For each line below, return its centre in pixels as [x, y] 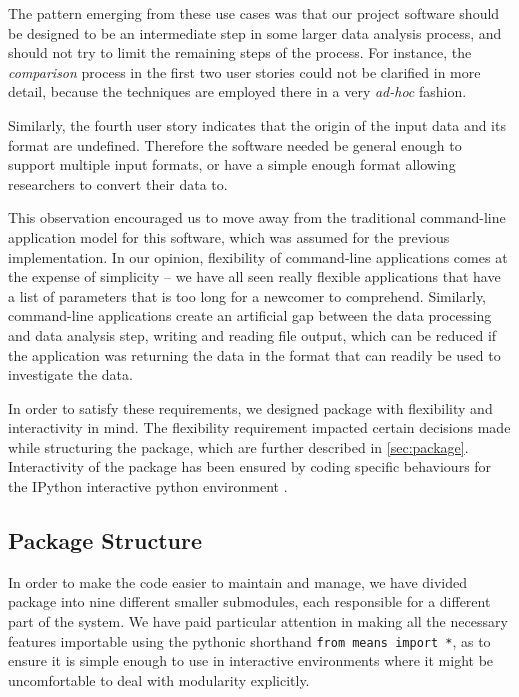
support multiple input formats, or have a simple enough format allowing [232, 164]
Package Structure [105, 540]
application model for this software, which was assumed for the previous [229, 236]
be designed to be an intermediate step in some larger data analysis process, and [255, 32]
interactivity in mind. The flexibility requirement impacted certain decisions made [259, 427]
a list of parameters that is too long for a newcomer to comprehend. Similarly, [247, 295]
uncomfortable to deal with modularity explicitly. [159, 679]
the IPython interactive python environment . [148, 486]
